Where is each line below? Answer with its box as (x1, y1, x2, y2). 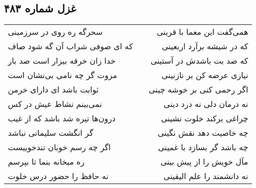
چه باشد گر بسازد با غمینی (158, 141, 249, 153)
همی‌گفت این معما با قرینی (157, 26, 249, 38)
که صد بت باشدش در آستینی (150, 55, 249, 67)
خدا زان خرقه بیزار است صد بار (8, 55, 116, 67)
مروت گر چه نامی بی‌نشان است (8, 69, 117, 81)
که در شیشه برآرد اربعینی (162, 40, 249, 52)
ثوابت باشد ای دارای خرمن (8, 84, 99, 95)
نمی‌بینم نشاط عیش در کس (8, 98, 102, 110)
